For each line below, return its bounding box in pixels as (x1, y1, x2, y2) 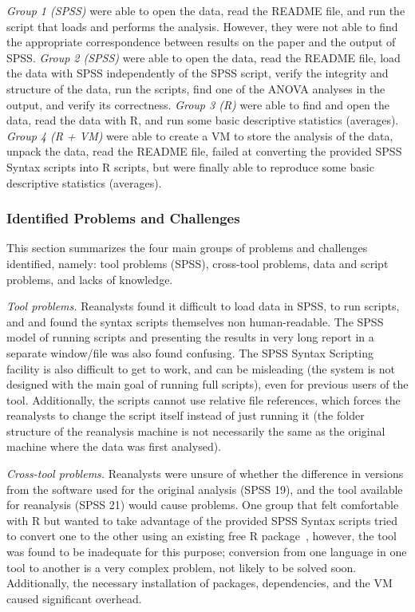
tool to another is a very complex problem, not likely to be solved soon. (6, 559, 357, 575)
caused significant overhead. (6, 590, 142, 606)
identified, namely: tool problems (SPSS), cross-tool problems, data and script (6, 255, 389, 271)
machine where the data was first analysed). (6, 438, 222, 455)
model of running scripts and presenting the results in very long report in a (6, 329, 374, 345)
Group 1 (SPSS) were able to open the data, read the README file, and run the (6, 2, 405, 18)
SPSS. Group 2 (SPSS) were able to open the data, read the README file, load (6, 49, 401, 65)
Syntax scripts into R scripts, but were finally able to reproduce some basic (6, 158, 374, 175)
